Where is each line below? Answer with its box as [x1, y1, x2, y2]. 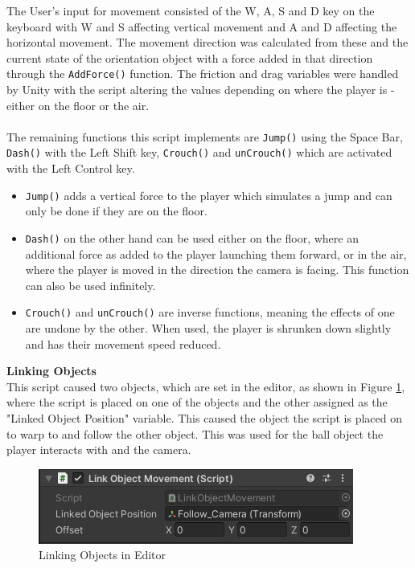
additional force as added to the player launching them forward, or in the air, [25, 245, 407, 262]
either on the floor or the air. [6, 96, 150, 113]
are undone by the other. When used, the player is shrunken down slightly [25, 320, 392, 337]
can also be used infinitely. [25, 276, 156, 293]
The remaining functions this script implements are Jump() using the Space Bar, [6, 128, 403, 145]
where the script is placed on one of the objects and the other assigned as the [6, 394, 388, 411]
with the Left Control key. [6, 160, 135, 177]
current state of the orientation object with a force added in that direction [6, 49, 373, 66]
